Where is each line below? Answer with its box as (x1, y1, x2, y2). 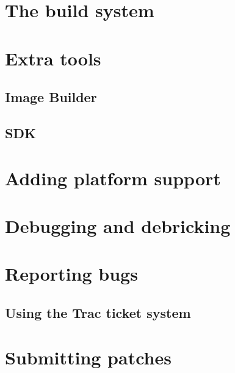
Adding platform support (5, 165, 221, 190)
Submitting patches (5, 345, 172, 370)
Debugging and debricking (5, 213, 231, 238)
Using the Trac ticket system (5, 303, 191, 322)
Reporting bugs (5, 261, 138, 286)
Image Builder (5, 87, 97, 106)
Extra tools (5, 45, 101, 70)
